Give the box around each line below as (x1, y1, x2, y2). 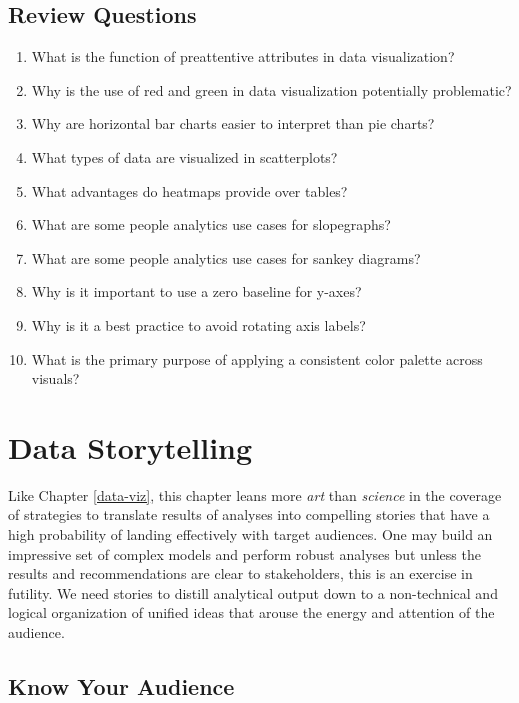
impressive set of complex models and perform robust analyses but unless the (8, 543, 481, 564)
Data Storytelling (8, 426, 253, 467)
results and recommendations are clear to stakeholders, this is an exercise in (8, 563, 473, 584)
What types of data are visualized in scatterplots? (31, 146, 338, 167)
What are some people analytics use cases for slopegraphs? (31, 214, 391, 235)
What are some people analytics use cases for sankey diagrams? (31, 247, 421, 268)
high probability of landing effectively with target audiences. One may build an (8, 524, 493, 545)
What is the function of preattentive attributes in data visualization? (31, 46, 455, 67)
